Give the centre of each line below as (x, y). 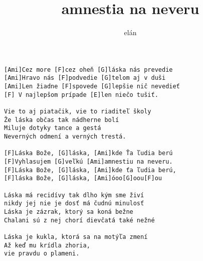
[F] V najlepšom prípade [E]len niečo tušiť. (81, 95)
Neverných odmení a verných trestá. (65, 136)
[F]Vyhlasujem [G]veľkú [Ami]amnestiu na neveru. (88, 161)
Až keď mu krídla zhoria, (47, 245)
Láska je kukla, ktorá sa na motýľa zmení (76, 237)
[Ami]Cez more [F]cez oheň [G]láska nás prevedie (88, 70)
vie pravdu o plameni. (42, 254)
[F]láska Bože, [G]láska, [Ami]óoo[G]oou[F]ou (83, 178)
